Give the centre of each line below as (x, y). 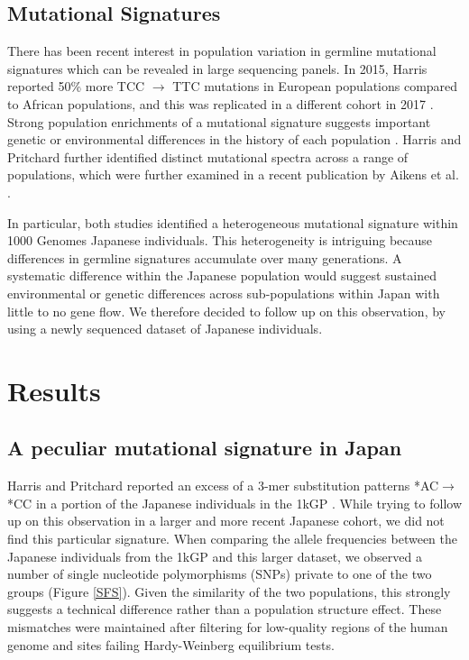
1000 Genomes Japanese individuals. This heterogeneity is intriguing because (220, 240)
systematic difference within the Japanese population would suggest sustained (222, 275)
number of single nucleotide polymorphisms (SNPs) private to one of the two (220, 574)
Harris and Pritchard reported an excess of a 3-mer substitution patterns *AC (223, 486)
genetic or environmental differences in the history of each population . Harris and (234, 139)
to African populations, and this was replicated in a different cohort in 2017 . (221, 103)
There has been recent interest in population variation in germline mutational (222, 51)
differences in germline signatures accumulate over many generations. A (205, 257)
